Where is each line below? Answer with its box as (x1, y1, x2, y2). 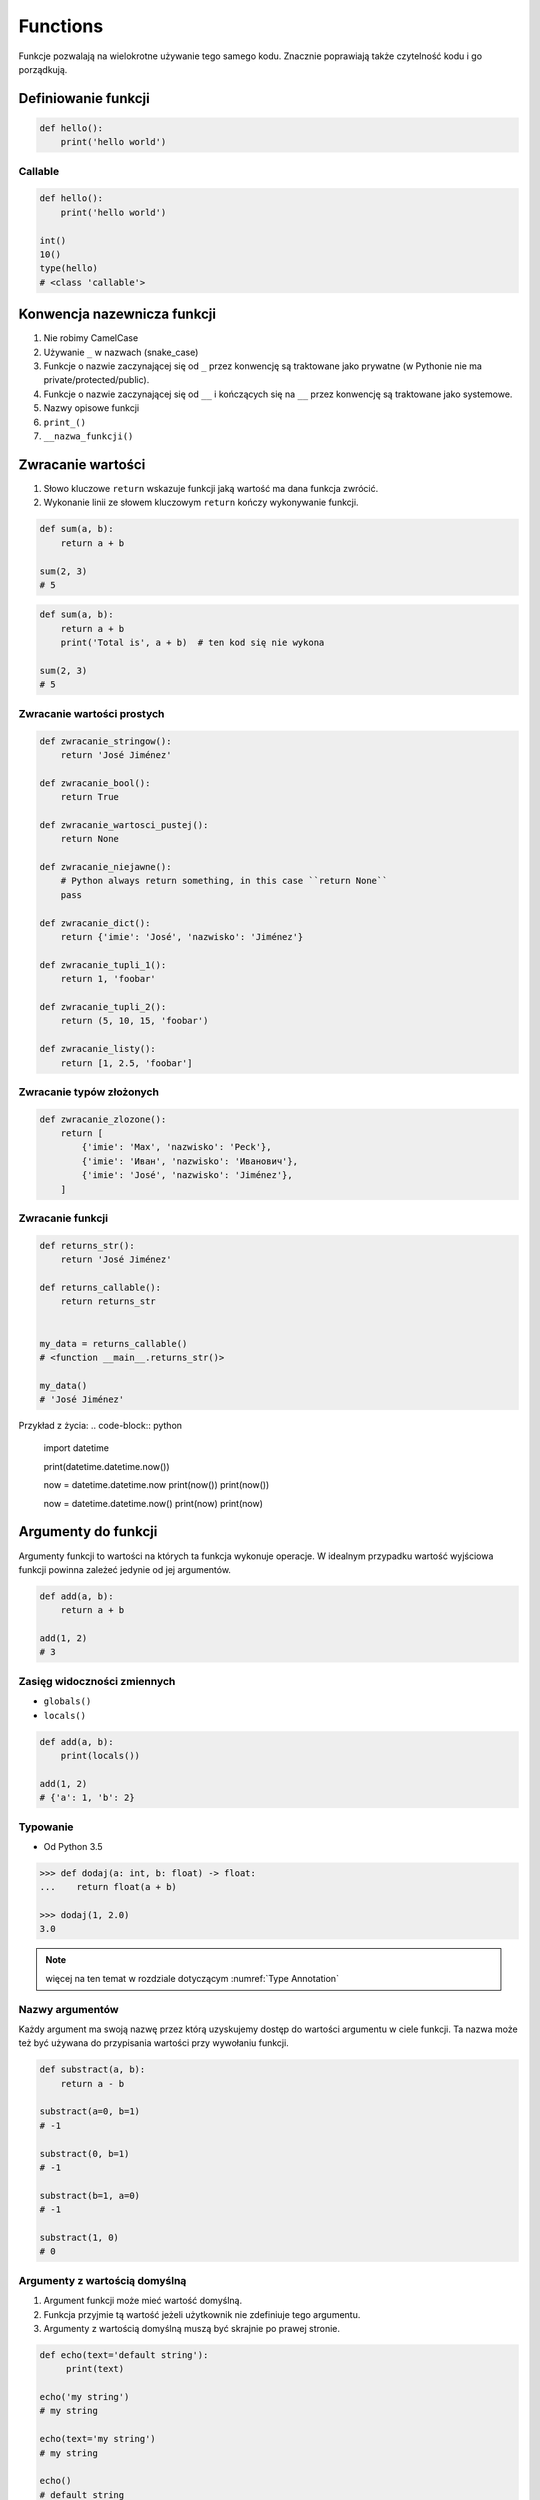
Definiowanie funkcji (18, 90, 150, 107)
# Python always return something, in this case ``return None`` (60, 875, 388, 887)
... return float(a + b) (39, 1881, 177, 1893)
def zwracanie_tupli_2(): (39, 1001, 167, 1012)
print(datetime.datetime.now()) (43, 1460, 170, 1472)
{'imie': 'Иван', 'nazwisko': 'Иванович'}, (81, 1155, 299, 1167)
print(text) (65, 2363, 125, 2375)
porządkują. (18, 63, 68, 75)
